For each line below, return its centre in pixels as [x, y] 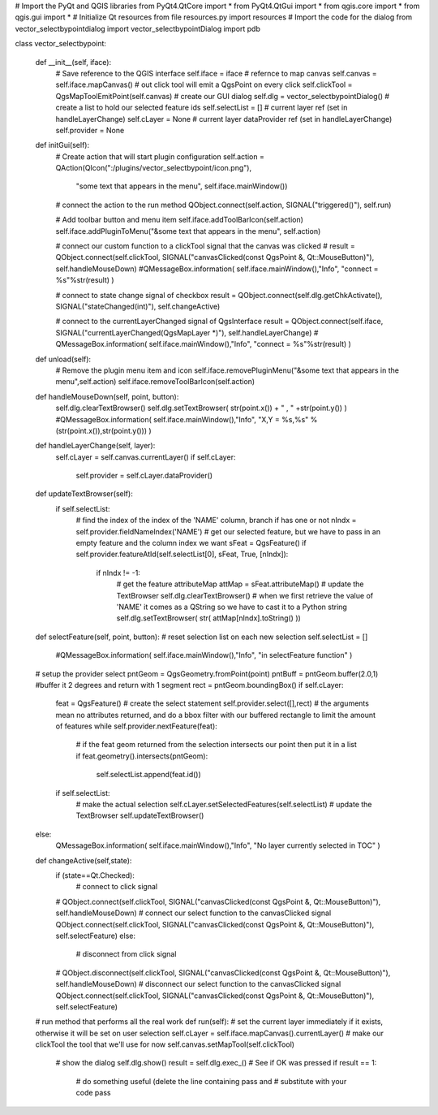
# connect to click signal [117, 887]
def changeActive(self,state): [84, 860]
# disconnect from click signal [126, 954]
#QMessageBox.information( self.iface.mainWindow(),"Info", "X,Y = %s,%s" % [187, 419]
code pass [93, 1093]
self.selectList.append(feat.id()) [149, 775]
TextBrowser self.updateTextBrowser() [140, 815]
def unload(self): [63, 359]
